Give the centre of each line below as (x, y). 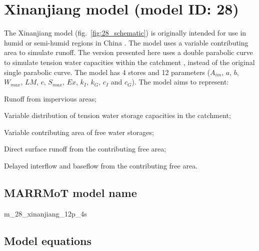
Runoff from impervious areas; (50, 98)
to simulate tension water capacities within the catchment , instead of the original (129, 62)
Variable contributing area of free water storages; (79, 132)
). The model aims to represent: (180, 82)
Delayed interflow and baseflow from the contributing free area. (101, 166)
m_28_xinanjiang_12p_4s (45, 213)
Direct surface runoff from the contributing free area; (85, 149)
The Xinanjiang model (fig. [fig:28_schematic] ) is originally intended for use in (125, 33)
